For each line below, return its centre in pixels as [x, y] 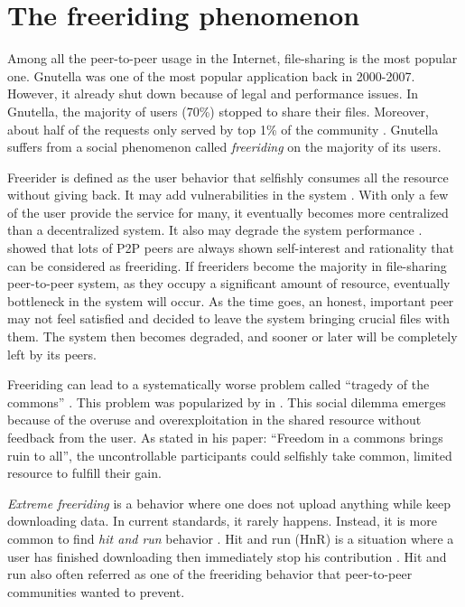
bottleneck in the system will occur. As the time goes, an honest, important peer [231, 300]
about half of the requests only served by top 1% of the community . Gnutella [223, 129]
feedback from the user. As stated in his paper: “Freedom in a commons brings [225, 437]
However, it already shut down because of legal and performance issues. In [213, 93]
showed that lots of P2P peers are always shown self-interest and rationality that [231, 248]
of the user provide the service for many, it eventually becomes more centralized [228, 212]
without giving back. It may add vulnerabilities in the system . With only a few [228, 195]
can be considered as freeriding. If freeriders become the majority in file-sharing [227, 265]
